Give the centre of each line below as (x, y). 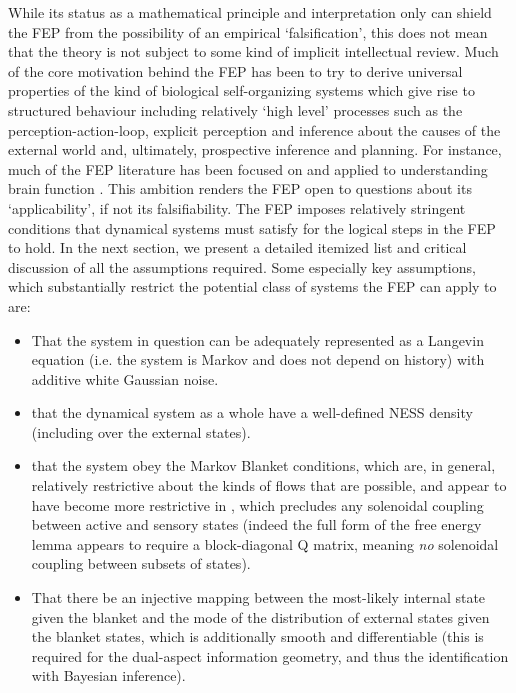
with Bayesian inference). (108, 675)
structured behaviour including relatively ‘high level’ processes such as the (235, 109)
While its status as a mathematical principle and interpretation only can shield (250, 12)
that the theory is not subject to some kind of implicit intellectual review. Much (253, 51)
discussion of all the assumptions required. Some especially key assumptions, (242, 266)
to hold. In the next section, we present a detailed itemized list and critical (237, 247)
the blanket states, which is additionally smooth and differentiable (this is (257, 636)
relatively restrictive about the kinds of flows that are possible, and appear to (269, 485)
